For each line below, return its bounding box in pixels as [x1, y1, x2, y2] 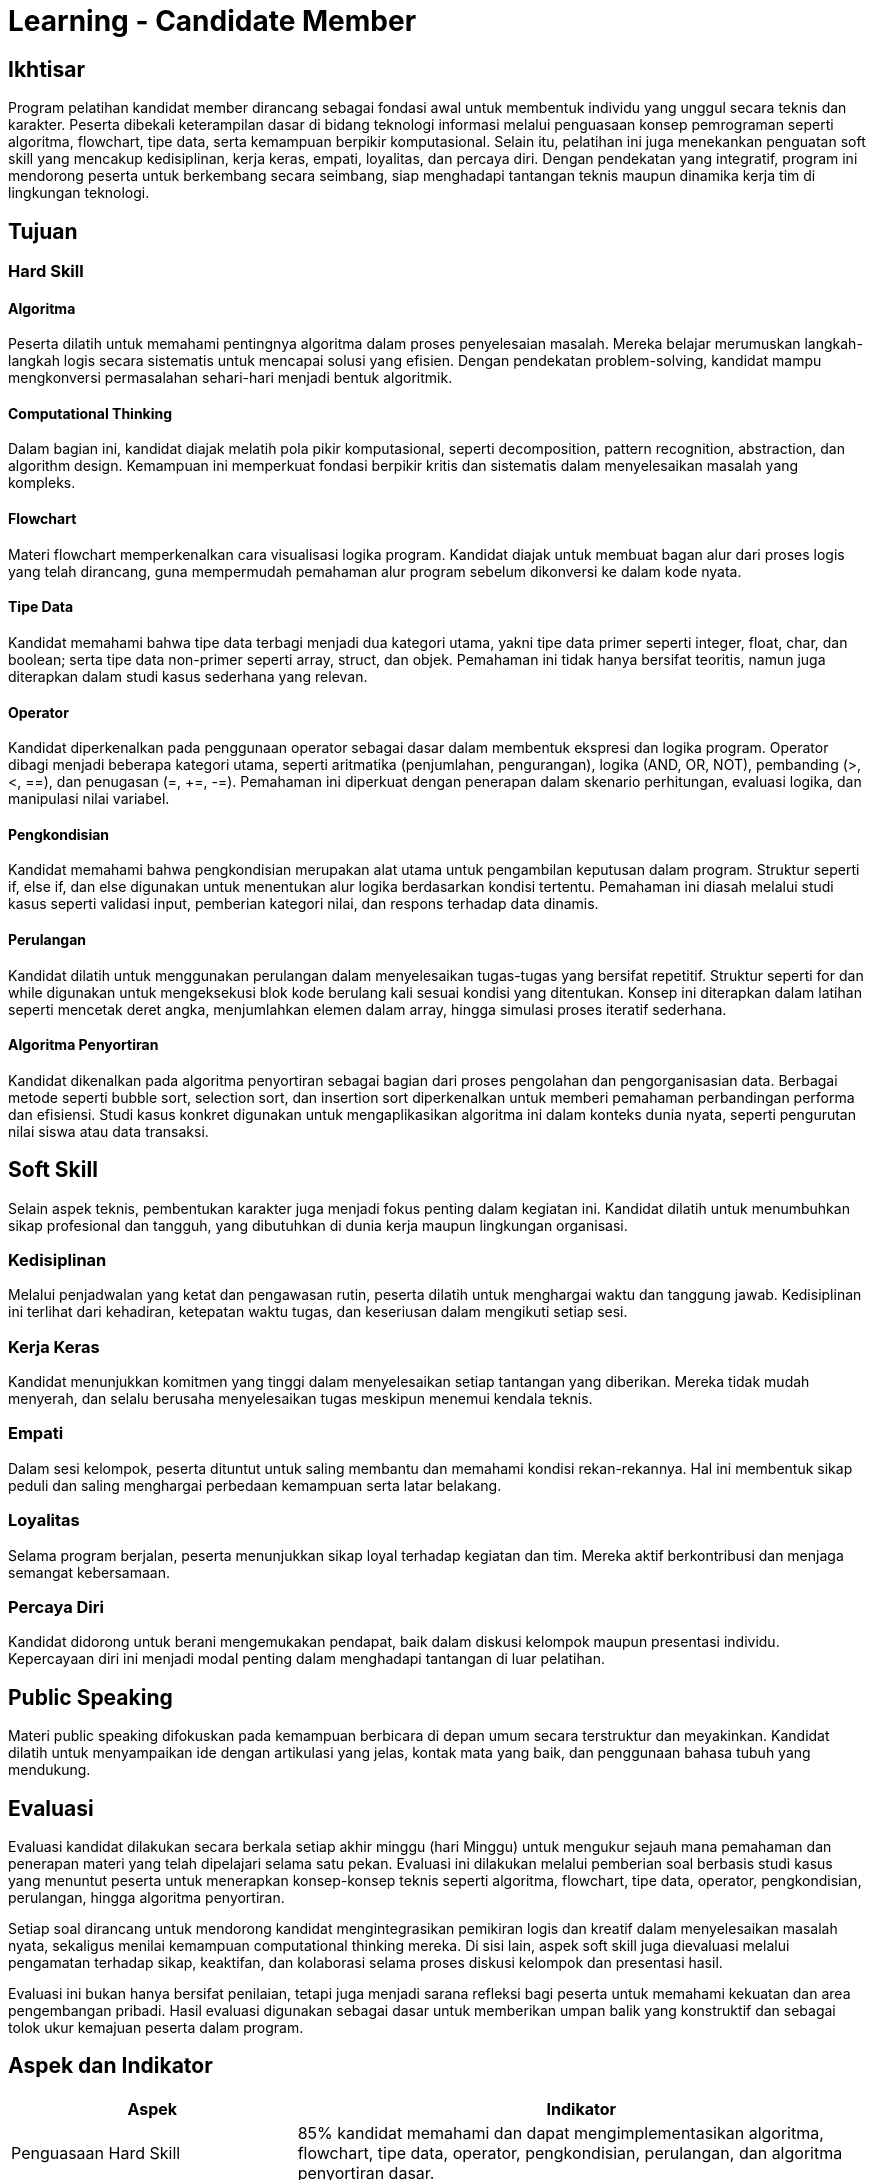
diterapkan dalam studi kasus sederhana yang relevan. [8, 667, 368, 685]
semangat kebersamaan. [8, 1563, 170, 1581]
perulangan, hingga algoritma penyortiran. [8, 1889, 285, 1907]
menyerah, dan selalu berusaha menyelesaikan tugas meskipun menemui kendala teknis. [8, 1390, 593, 1408]
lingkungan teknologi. [8, 184, 150, 202]
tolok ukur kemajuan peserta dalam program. [8, 2019, 304, 2037]
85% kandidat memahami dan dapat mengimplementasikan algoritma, [297, 2122, 824, 2143]
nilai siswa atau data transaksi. [8, 1122, 209, 1140]
